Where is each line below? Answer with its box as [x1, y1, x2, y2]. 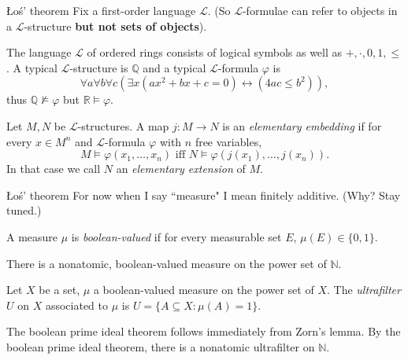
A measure [6, 228, 58, 244]
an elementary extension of [116, 160, 246, 177]
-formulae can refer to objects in [242, 2, 398, 18]
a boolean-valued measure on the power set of [93, 281, 314, 298]
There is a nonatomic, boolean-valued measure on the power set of [6, 255, 327, 271]
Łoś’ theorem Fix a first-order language [6, 2, 196, 18]
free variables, [195, 133, 262, 149]
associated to [45, 296, 109, 313]
